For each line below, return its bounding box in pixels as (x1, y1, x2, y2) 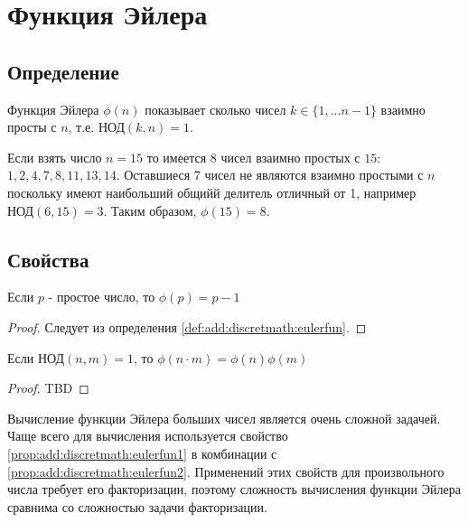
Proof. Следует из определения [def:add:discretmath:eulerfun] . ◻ (7, 317, 367, 336)
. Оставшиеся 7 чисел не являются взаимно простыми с (116, 165, 424, 184)
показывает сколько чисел (145, 99, 286, 118)
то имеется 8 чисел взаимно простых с (146, 147, 360, 166)
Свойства (7, 245, 89, 273)
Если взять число (7, 147, 102, 166)
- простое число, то (48, 287, 155, 306)
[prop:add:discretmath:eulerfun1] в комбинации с (7, 443, 277, 462)
